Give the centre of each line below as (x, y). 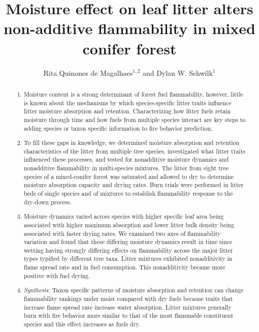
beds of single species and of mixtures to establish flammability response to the (128, 193)
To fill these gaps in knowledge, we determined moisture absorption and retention (132, 143)
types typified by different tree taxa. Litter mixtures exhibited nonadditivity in (128, 259)
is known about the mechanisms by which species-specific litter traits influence (128, 102)
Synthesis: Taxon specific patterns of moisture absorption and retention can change (134, 290)
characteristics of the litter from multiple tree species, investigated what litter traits (135, 151)
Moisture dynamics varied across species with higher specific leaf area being (124, 216)
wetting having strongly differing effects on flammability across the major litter (128, 250)
